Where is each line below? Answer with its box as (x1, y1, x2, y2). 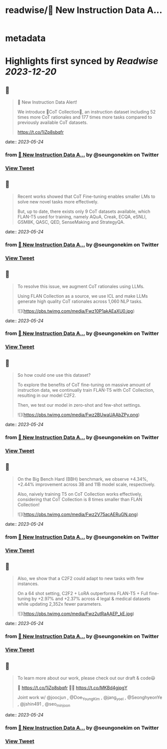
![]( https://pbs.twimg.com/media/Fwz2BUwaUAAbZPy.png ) (17, 412, 140, 418)
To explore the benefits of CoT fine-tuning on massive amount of (17, 382, 151, 388)
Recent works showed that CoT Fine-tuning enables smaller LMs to (17, 193, 156, 199)
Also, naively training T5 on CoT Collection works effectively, (17, 491, 143, 497)
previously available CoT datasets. (17, 119, 88, 125)
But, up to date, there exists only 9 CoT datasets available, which (17, 208, 151, 214)
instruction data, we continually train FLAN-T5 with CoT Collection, (17, 387, 155, 393)
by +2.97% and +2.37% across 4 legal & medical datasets (31, 596, 151, 602)
